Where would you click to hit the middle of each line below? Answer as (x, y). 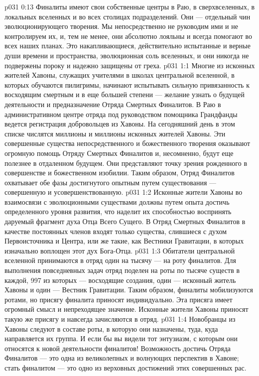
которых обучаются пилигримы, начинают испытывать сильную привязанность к (127, 84)
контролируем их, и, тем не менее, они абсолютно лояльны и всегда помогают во (128, 36)
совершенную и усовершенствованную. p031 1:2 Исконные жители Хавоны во (124, 192)
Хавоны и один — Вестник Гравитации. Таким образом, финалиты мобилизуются (129, 290)
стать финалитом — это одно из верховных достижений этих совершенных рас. (126, 367)
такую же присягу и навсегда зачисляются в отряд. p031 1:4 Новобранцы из (120, 319)
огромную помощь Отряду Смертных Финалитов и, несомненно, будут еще (119, 153)
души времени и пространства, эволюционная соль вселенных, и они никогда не (127, 55)
